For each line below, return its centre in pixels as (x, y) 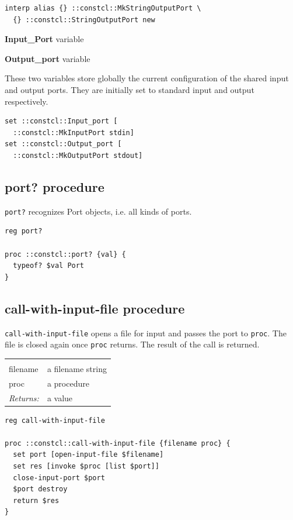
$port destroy (40, 489)
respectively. (27, 101)
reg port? (24, 231)
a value (60, 397)
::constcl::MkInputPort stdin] (74, 132)
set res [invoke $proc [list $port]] (86, 466)
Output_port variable (48, 58)
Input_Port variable (44, 39)
